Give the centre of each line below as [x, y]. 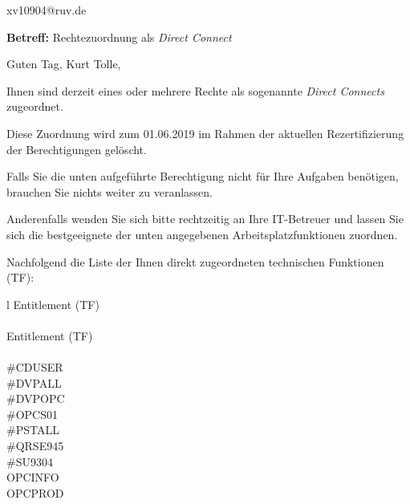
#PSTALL [33, 430]
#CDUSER [35, 367]
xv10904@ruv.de [47, 10]
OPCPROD [35, 492]
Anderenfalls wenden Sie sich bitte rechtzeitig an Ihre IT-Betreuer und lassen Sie [205, 219]
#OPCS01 [32, 414]
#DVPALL [34, 382]
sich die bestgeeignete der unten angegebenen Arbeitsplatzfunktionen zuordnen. [202, 234]
